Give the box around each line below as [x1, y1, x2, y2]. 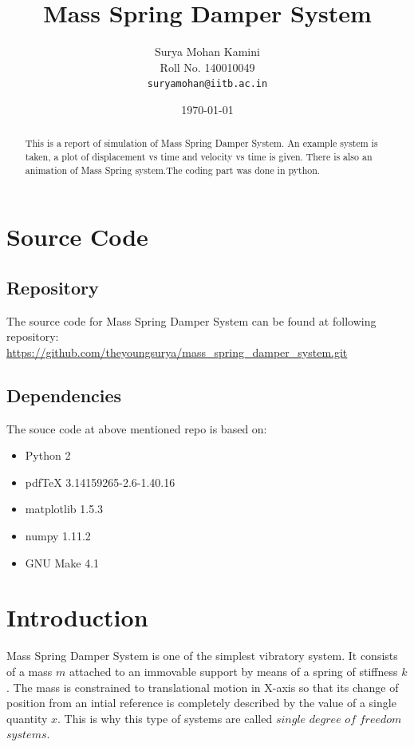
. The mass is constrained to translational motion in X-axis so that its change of [6, 678, 399, 695]
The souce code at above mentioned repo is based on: [6, 420, 267, 437]
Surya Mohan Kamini [155, 43, 260, 60]
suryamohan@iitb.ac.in [147, 78, 268, 90]
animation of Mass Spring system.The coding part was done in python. [25, 163, 321, 176]
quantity [6, 709, 48, 726]
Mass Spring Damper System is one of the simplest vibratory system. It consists [6, 647, 398, 664]
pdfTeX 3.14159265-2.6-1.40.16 [25, 473, 175, 490]
